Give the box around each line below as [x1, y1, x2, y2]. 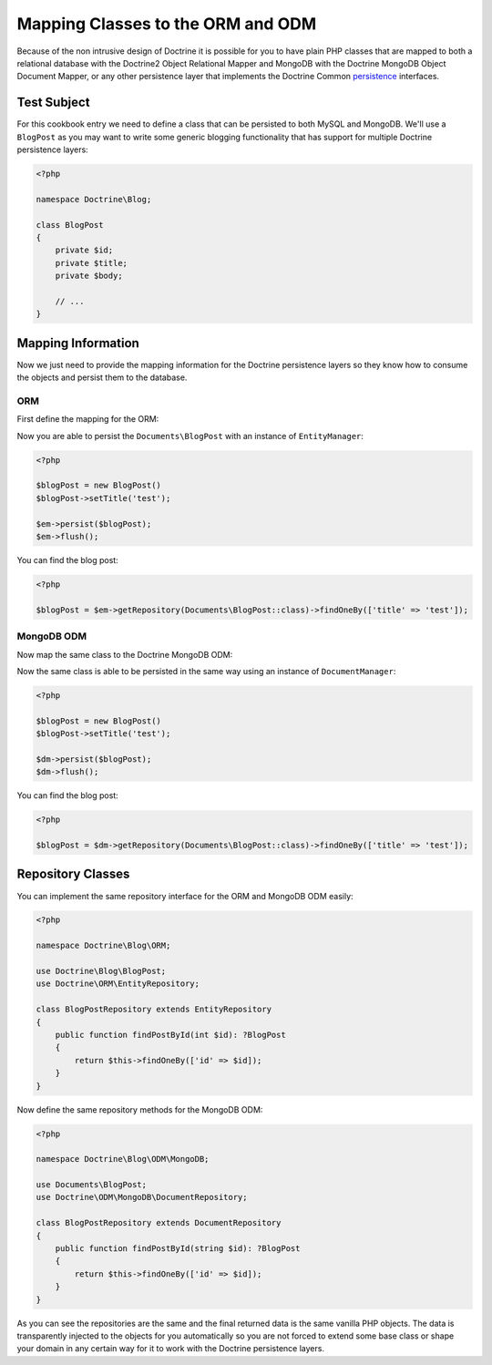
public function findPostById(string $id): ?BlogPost [55, 1244, 301, 1254]
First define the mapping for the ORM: [16, 414, 159, 425]
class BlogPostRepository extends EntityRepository [36, 1004, 272, 1015]
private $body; [55, 271, 123, 282]
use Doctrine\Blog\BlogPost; [36, 966, 167, 977]
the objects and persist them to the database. [16, 372, 188, 383]
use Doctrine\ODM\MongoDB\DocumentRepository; [36, 1192, 248, 1203]
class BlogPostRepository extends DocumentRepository [36, 1217, 282, 1228]
